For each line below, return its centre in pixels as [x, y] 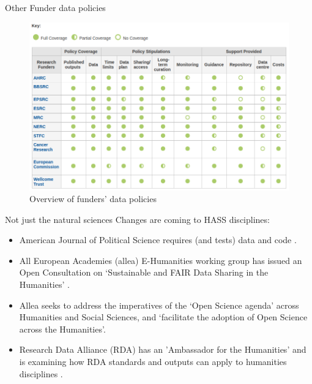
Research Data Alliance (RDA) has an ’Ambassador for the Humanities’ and [163, 349]
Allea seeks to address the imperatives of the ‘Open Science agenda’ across [159, 305]
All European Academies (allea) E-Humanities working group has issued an [161, 260]
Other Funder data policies [55, 7]
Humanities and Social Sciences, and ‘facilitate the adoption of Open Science [163, 317]
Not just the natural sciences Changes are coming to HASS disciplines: [137, 219]
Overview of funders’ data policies [93, 199]
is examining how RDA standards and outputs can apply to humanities [153, 362]
